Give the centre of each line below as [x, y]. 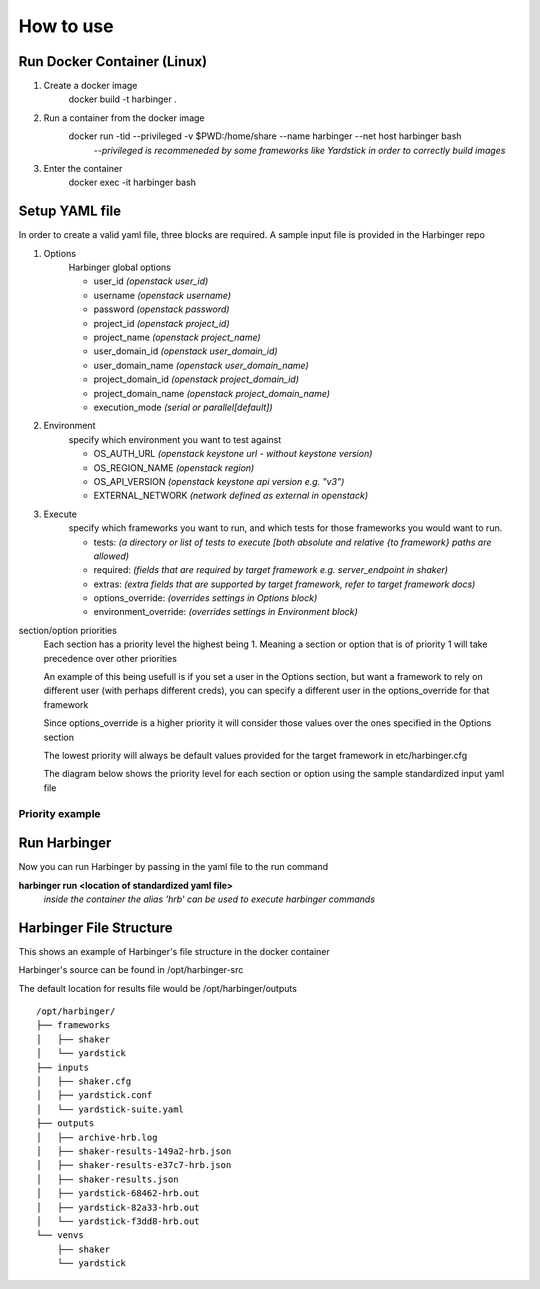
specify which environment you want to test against [175, 439]
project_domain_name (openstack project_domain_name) [211, 393]
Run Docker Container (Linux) [113, 61]
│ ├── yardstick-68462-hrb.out [118, 1193]
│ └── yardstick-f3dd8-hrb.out [118, 1221]
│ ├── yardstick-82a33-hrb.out [118, 1207]
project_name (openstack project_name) [177, 337]
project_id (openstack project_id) [161, 323]
